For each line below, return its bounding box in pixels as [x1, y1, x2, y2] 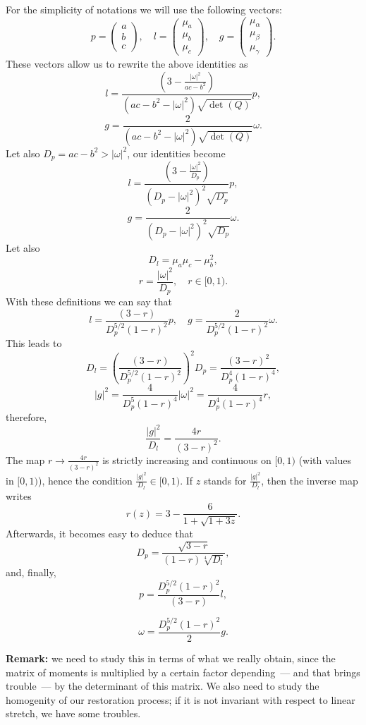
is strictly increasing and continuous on [102, 452, 272, 467]
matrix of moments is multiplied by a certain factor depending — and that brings [6, 664, 360, 679]
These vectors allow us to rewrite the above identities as [6, 56, 248, 71]
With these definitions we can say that [6, 294, 172, 309]
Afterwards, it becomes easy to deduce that [6, 525, 193, 540]
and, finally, [6, 564, 56, 579]
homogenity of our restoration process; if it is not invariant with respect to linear [6, 692, 355, 707]
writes [6, 488, 32, 503]
